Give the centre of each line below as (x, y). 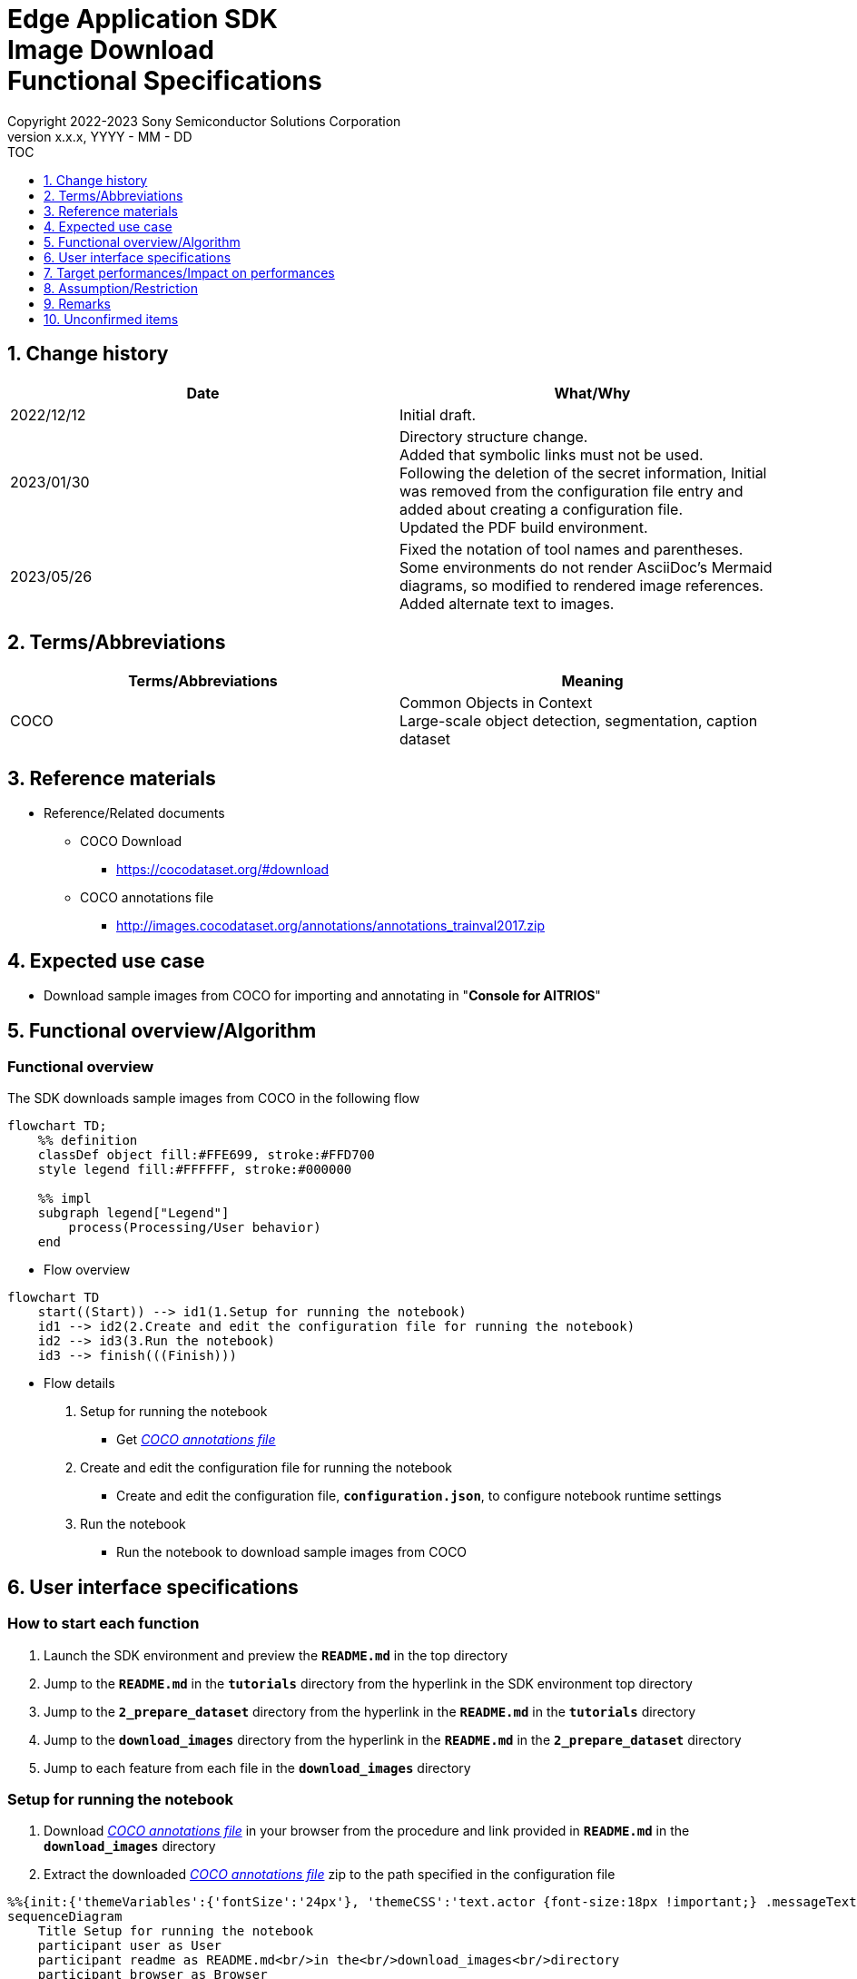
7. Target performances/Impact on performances (189, 272)
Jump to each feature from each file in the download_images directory (257, 1767)
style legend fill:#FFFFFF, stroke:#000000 (195, 1170)
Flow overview (87, 1270)
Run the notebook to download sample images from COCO (292, 1552)
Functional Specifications (165, 81)
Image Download (111, 50)
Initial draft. (438, 414)
